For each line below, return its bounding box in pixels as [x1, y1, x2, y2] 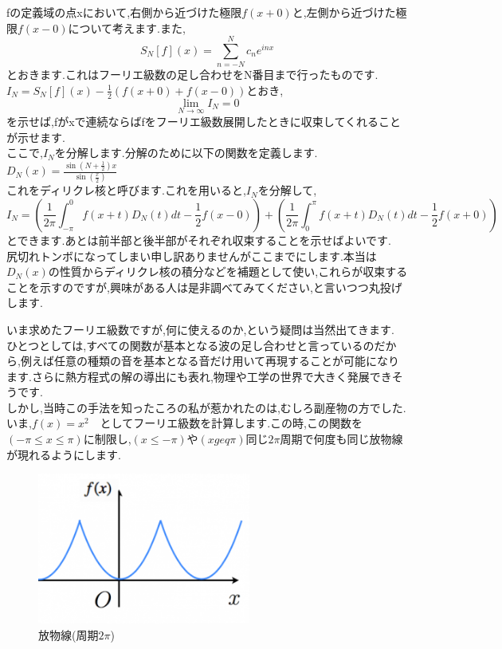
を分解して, [257, 182, 317, 199]
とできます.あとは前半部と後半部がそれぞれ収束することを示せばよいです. [6, 231, 391, 248]
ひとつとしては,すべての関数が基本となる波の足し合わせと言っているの [6, 336, 375, 353]
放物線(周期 [38, 626, 99, 643]
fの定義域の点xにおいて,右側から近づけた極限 [6, 4, 242, 20]
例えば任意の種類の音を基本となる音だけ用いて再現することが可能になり [20, 352, 400, 369]
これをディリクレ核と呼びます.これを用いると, [6, 182, 246, 199]
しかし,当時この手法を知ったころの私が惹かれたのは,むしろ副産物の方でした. [6, 399, 406, 415]
